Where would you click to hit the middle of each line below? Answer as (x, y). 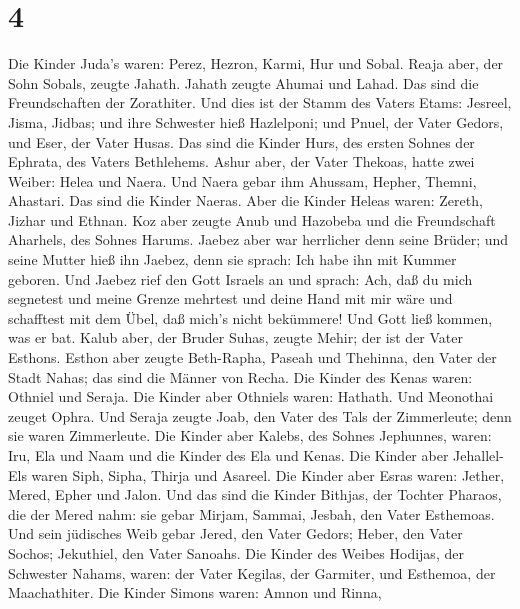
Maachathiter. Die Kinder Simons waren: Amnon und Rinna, (195, 592)
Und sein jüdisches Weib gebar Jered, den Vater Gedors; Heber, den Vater (235, 533)
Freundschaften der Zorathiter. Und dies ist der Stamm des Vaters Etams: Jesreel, (260, 102)
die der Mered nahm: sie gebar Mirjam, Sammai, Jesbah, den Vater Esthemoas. (251, 513)
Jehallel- (478, 455)
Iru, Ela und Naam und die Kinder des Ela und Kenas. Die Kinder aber (228, 455)
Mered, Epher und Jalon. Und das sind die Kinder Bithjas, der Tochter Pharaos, (255, 494)
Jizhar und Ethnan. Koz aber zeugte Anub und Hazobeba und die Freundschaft (252, 219)
